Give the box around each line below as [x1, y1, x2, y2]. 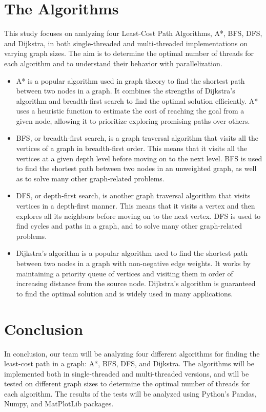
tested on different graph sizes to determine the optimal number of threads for [4, 378, 250, 389]
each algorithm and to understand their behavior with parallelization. [4, 58, 222, 68]
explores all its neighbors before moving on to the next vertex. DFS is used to [16, 210, 261, 221]
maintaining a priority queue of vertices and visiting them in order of [16, 268, 233, 278]
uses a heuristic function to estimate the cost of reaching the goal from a [16, 105, 244, 116]
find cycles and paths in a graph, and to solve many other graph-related [16, 220, 242, 231]
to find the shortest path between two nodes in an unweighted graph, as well [16, 163, 257, 174]
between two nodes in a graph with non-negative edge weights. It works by [16, 258, 251, 268]
